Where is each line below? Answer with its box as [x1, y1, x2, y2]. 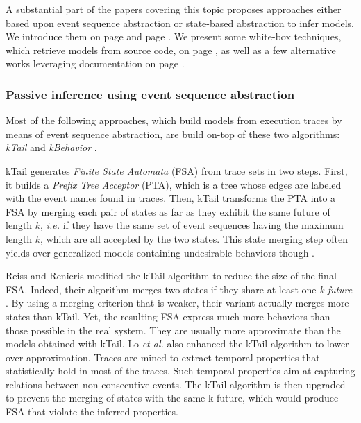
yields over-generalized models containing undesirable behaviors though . [6, 245, 315, 259]
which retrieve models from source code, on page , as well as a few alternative [6, 42, 336, 57]
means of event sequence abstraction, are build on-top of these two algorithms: [6, 126, 340, 141]
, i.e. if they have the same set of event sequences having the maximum [40, 218, 344, 232]
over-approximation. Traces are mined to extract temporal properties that [6, 349, 320, 364]
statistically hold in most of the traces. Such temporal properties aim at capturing [6, 363, 355, 378]
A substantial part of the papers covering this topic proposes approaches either [6, 2, 342, 16]
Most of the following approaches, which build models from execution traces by [6, 113, 342, 128]
